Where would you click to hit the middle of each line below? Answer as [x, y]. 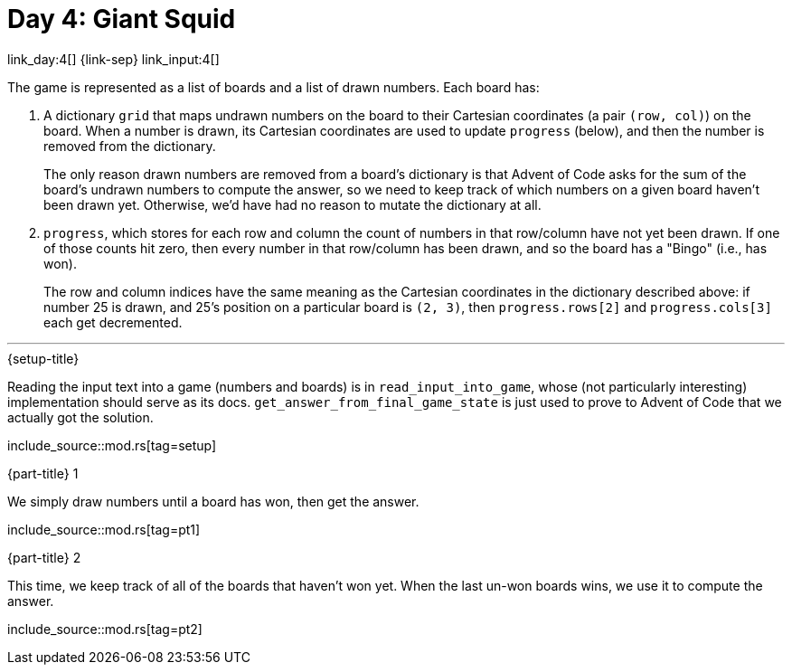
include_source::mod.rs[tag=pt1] [104, 529]
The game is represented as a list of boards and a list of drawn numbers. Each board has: [273, 87]
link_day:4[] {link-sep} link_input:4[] [113, 59]
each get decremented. [113, 322]
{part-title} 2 [44, 557]
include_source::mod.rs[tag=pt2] [105, 629]
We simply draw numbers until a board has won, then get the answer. [213, 501]
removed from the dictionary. [130, 146]
